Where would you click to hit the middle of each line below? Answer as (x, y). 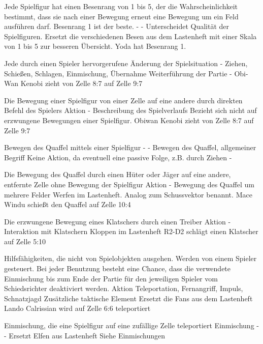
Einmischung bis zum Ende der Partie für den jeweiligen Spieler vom (111, 278)
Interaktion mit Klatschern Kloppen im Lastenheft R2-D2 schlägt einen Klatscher (131, 231)
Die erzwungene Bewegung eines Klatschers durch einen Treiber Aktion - (118, 221)
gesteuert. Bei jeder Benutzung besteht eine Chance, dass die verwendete (118, 268)
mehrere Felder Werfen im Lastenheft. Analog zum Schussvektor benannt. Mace (128, 194)
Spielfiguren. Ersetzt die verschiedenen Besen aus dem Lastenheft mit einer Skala (130, 36)
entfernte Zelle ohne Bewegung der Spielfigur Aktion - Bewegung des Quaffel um (129, 184)
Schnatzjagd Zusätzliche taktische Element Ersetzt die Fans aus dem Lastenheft (128, 298)
